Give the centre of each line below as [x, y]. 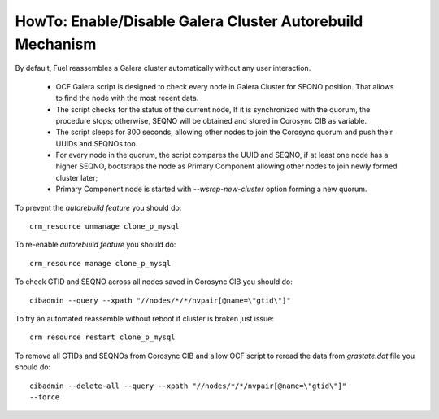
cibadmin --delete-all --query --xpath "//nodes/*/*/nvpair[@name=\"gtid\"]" [188, 386]
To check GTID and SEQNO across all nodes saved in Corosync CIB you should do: [154, 282]
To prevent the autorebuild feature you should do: [98, 207]
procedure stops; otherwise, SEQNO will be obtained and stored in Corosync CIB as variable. [211, 120]
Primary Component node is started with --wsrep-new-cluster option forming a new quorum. [211, 189]
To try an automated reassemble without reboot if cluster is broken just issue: [144, 318]
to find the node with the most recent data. [127, 98]
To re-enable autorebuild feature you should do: [96, 245]
